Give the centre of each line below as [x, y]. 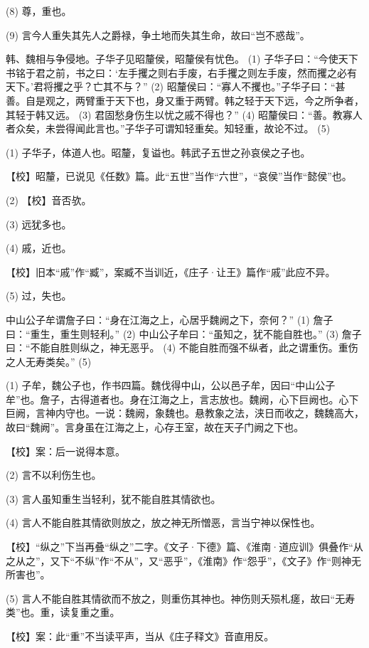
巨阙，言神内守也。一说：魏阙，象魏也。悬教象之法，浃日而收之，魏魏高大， [185, 413]
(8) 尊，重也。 [39, 11]
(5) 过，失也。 [39, 296]
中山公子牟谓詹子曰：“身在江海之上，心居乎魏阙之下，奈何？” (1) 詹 [165, 319]
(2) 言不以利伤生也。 [54, 475]
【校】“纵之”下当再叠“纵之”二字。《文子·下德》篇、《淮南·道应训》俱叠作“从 [184, 547]
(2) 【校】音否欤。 [49, 200]
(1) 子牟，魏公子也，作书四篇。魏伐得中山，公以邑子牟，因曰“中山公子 [171, 385]
